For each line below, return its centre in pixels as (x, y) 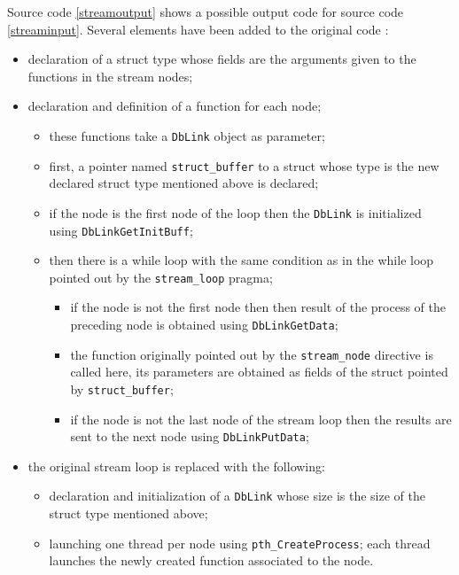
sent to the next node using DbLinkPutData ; (190, 436)
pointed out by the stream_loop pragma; (161, 277)
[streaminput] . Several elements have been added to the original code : (198, 29)
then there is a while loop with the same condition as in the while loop (241, 260)
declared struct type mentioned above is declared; (184, 183)
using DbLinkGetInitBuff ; (121, 230)
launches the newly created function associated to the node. (211, 560)
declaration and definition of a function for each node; (175, 106)
